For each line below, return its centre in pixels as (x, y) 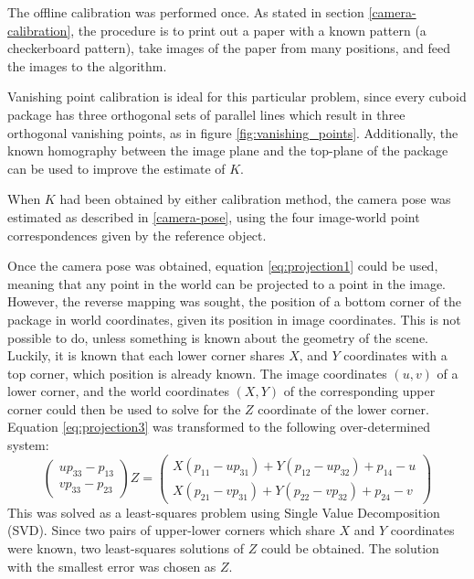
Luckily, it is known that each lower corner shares (146, 355)
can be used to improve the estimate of (116, 168)
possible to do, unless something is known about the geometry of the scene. (218, 337)
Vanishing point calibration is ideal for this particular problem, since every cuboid (237, 96)
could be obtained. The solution (350, 547)
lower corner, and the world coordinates (118, 391)
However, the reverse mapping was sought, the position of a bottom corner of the (235, 301)
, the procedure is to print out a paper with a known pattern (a (248, 30)
